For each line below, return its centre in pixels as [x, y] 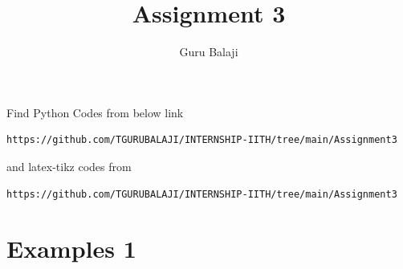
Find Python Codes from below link [95, 112]
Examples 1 [71, 249]
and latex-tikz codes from [69, 166]
